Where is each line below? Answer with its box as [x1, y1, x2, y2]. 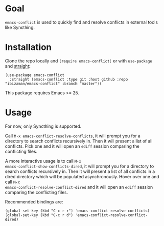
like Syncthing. [5, 24, 35, 30]
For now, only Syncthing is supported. [5, 123, 82, 129]
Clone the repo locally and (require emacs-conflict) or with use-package [5, 57, 153, 64]
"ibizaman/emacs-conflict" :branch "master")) [5, 81, 102, 86]
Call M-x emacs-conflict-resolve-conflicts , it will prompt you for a [5, 133, 141, 139]
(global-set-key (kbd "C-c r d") [5, 212, 73, 218]
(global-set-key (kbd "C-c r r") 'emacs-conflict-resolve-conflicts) [5, 208, 150, 213]
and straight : [5, 63, 31, 69]
